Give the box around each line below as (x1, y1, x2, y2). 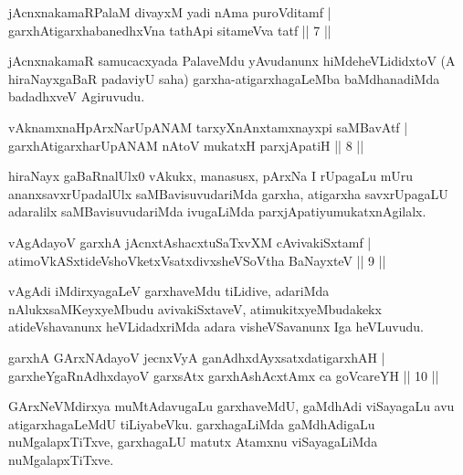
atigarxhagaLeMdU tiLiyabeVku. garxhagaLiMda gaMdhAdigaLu (8, 414, 375, 433)
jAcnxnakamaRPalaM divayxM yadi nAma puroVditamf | (8, 3, 331, 21)
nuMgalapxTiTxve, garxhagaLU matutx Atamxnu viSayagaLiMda (8, 432, 378, 451)
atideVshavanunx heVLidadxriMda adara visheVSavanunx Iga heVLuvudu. (8, 317, 424, 336)
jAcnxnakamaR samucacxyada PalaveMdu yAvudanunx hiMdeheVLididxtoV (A (8, 51, 456, 70)
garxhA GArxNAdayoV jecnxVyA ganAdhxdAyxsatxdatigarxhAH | (8, 347, 385, 366)
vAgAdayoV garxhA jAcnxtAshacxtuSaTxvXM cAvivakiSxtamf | (8, 232, 372, 251)
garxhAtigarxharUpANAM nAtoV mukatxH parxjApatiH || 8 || (8, 135, 364, 154)
